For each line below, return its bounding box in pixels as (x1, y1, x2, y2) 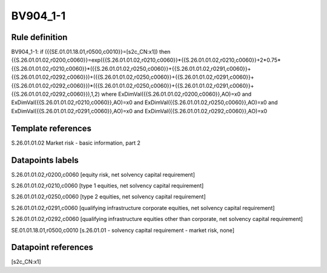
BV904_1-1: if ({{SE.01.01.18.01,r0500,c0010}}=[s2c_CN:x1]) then (11, 48, 171, 56)
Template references (11, 123, 92, 133)
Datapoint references (11, 242, 94, 252)
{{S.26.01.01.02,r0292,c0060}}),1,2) (11, 91, 100, 98)
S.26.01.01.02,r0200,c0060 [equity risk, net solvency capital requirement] (11, 171, 195, 178)
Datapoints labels (11, 155, 79, 165)
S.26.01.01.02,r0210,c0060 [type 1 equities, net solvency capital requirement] (11, 182, 204, 189)
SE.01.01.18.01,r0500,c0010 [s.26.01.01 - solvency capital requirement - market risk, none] (11, 226, 235, 234)
